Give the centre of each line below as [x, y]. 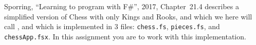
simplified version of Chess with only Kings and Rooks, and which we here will [128, 16]
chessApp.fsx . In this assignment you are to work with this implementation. [125, 36]
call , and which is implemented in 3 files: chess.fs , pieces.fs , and [112, 26]
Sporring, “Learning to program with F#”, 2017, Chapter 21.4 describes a [122, 6]
